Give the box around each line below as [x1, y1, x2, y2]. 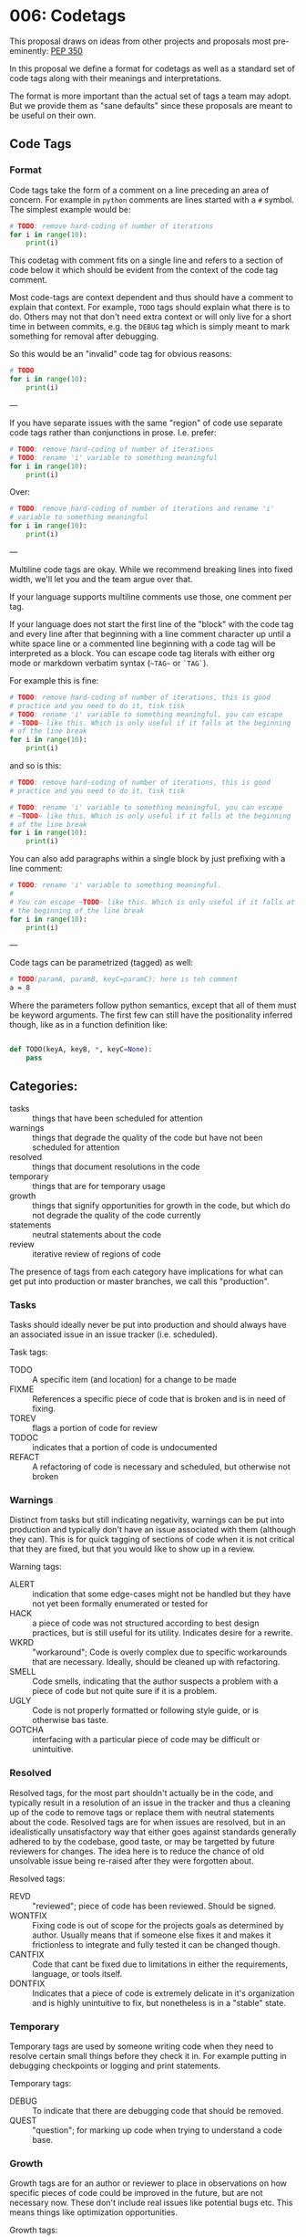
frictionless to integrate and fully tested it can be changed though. [32, 1939, 280, 1950]
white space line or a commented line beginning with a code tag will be [9, 638, 276, 649]
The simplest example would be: [9, 204, 131, 214]
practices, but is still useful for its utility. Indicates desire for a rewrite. [32, 1627, 293, 1638]
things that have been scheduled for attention [32, 1113, 203, 1124]
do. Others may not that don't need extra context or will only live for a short [9, 311, 292, 322]
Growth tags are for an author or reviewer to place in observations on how [9, 2178, 288, 2189]
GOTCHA [9, 1724, 44, 1735]
